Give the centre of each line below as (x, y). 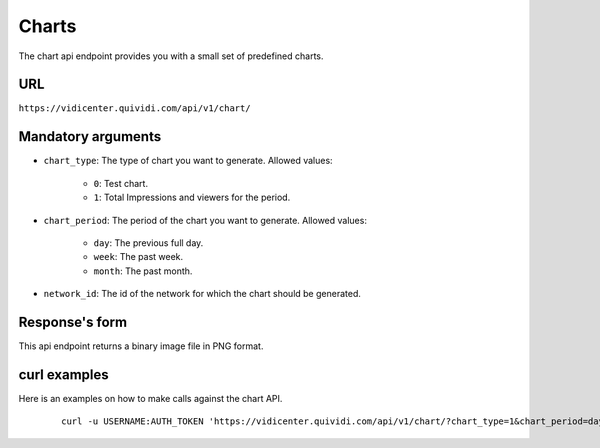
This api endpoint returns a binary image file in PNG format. (141, 346)
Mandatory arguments (90, 136)
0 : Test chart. (121, 183)
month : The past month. (143, 271)
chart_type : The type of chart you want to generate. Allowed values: (188, 161)
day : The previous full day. (148, 242)
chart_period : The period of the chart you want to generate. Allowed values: (205, 220)
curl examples (63, 374)
